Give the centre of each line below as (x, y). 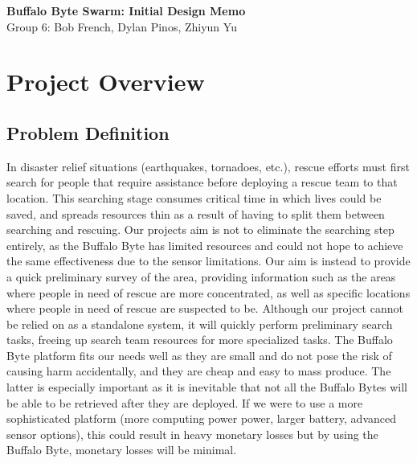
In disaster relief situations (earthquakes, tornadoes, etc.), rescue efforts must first (208, 166)
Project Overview (106, 82)
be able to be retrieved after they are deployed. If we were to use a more (185, 402)
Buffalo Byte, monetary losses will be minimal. (122, 450)
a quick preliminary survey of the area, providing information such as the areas (201, 276)
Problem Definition (88, 132)
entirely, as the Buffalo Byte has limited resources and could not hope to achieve (205, 245)
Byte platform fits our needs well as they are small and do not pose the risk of (199, 355)
